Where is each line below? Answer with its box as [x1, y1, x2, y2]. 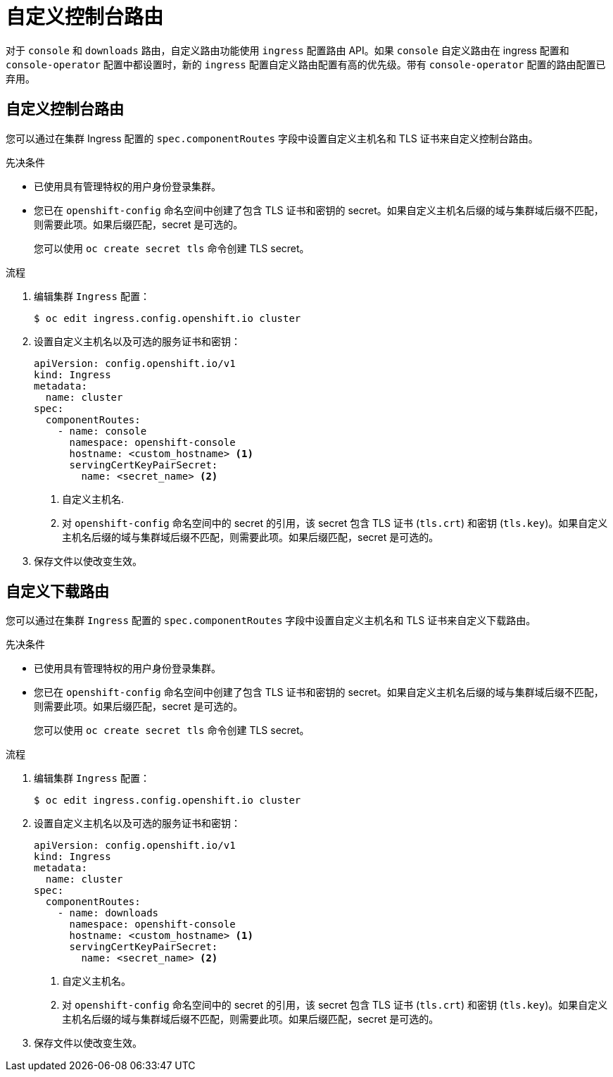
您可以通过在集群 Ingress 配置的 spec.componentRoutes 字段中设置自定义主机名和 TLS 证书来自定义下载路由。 [6, 614, 536, 627]
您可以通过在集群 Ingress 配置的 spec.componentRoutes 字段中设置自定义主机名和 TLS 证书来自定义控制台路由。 [6, 132, 538, 144]
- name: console [57, 425, 147, 437]
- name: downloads [57, 907, 159, 919]
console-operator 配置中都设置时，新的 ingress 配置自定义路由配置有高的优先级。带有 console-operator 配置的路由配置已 [6, 58, 606, 70]
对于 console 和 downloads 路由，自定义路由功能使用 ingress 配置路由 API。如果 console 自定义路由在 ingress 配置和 [6, 44, 569, 56]
